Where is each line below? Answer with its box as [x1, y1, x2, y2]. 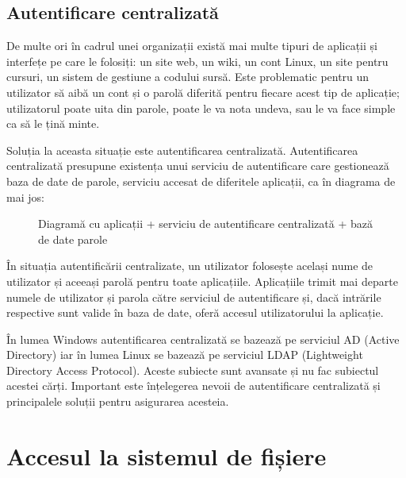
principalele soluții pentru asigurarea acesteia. [6, 393, 229, 410]
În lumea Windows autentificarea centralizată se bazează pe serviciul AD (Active [6, 330, 400, 347]
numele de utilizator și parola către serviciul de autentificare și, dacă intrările [6, 288, 381, 305]
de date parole [38, 230, 108, 247]
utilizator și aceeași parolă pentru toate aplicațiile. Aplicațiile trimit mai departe [6, 272, 398, 289]
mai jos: [6, 188, 44, 205]
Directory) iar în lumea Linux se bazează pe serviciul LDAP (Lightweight [6, 346, 363, 363]
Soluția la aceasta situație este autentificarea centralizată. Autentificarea [6, 141, 358, 158]
